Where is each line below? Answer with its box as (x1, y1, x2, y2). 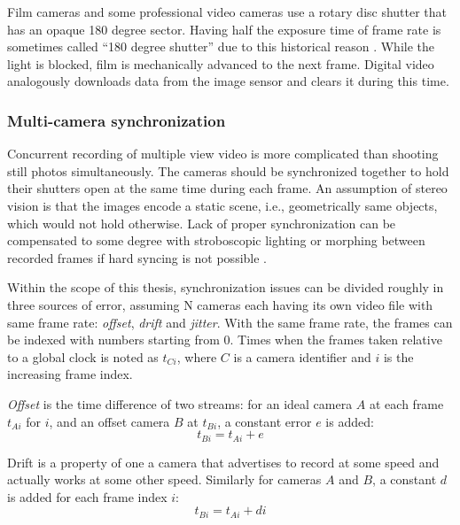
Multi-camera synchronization (7, 109, 226, 131)
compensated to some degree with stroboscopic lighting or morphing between (7, 231, 425, 250)
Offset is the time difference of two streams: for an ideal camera (7, 394, 353, 413)
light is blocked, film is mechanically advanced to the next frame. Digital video (7, 54, 434, 73)
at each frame (370, 394, 444, 413)
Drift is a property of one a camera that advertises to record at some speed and (7, 452, 440, 471)
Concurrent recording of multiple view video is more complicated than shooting (7, 144, 439, 163)
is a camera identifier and (233, 347, 371, 366)
